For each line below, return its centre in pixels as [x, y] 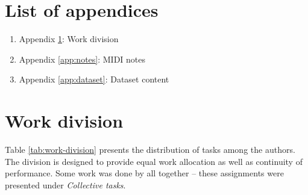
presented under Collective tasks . [65, 184]
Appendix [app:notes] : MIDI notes [82, 59]
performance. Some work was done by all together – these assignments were [144, 173]
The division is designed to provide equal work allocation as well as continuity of [154, 161]
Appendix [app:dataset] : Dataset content [94, 79]
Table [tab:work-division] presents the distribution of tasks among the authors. [150, 150]
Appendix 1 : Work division [69, 39]
